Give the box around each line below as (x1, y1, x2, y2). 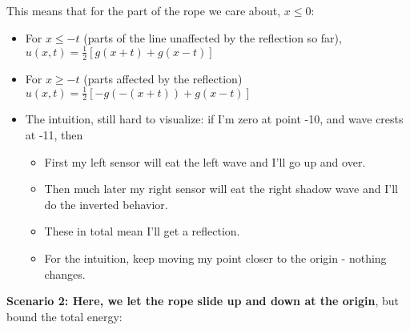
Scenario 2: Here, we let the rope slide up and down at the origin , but (6, 292, 399, 309)
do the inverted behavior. (44, 195, 168, 212)
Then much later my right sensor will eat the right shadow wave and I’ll (44, 180, 398, 197)
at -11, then (25, 127, 83, 143)
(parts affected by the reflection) (83, 70, 243, 87)
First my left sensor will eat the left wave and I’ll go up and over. (44, 153, 366, 170)
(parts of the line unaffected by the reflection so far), (83, 29, 342, 46)
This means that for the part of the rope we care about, (6, 2, 281, 18)
